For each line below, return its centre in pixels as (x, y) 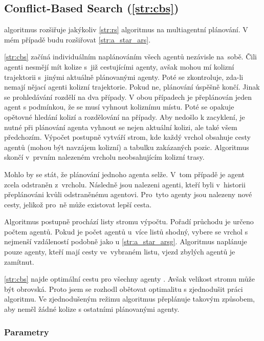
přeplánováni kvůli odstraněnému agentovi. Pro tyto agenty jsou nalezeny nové (128, 194)
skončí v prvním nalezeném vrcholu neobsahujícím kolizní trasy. (104, 157)
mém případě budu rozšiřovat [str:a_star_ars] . (78, 39)
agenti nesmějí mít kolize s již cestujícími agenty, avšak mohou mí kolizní (119, 66)
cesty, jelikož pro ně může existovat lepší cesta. (78, 204)
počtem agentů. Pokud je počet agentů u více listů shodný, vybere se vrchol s (126, 231)
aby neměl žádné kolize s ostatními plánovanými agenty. (92, 309)
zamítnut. (19, 261)
